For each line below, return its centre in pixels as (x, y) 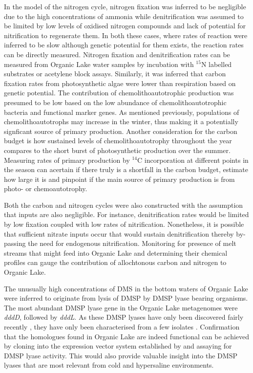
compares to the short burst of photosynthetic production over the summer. (117, 150)
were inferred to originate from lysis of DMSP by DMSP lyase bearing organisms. (126, 298)
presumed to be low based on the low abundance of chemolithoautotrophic (115, 102)
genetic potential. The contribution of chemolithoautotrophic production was (119, 93)
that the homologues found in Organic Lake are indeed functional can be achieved (127, 336)
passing (15, 243)
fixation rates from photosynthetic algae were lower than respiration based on (120, 83)
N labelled (216, 64)
